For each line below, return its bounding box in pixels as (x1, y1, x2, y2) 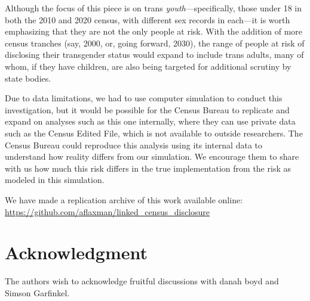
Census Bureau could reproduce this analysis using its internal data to (5, 138, 263, 151)
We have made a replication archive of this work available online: (5, 193, 243, 206)
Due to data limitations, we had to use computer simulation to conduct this (5, 92, 283, 104)
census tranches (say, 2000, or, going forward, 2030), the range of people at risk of (5, 36, 305, 49)
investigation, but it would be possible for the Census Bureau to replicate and (5, 103, 290, 116)
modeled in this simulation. (5, 173, 105, 186)
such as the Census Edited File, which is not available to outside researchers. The (5, 126, 303, 139)
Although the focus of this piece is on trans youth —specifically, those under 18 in (5, 2, 302, 14)
